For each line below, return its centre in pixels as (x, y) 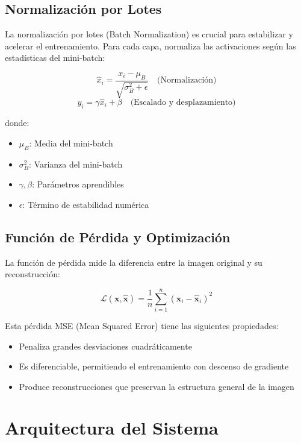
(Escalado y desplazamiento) (183, 103)
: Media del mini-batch (71, 143)
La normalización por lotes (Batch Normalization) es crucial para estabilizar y (149, 34)
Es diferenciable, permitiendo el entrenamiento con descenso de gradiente (154, 366)
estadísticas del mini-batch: (55, 58)
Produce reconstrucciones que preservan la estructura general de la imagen (157, 386)
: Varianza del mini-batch (76, 164)
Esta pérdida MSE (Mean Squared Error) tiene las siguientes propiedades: (142, 325)
